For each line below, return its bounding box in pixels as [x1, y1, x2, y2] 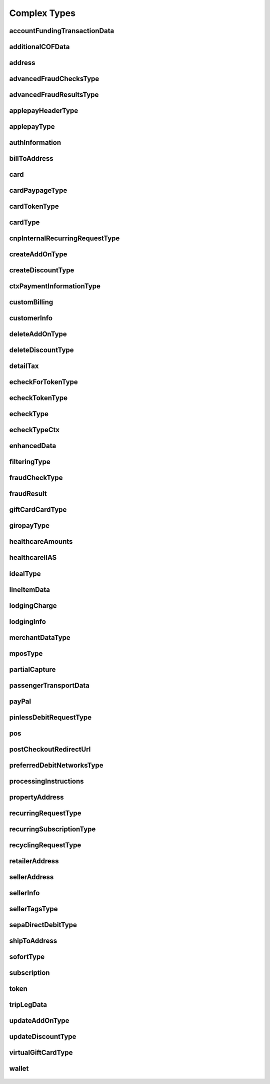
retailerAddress [9, 857, 59, 865]
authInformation [9, 138, 61, 147]
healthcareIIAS [9, 553, 57, 562]
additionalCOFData [9, 43, 70, 51]
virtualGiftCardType [9, 1048, 73, 1056]
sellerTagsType [9, 904, 58, 913]
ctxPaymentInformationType [9, 282, 101, 290]
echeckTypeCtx [9, 426, 60, 434]
